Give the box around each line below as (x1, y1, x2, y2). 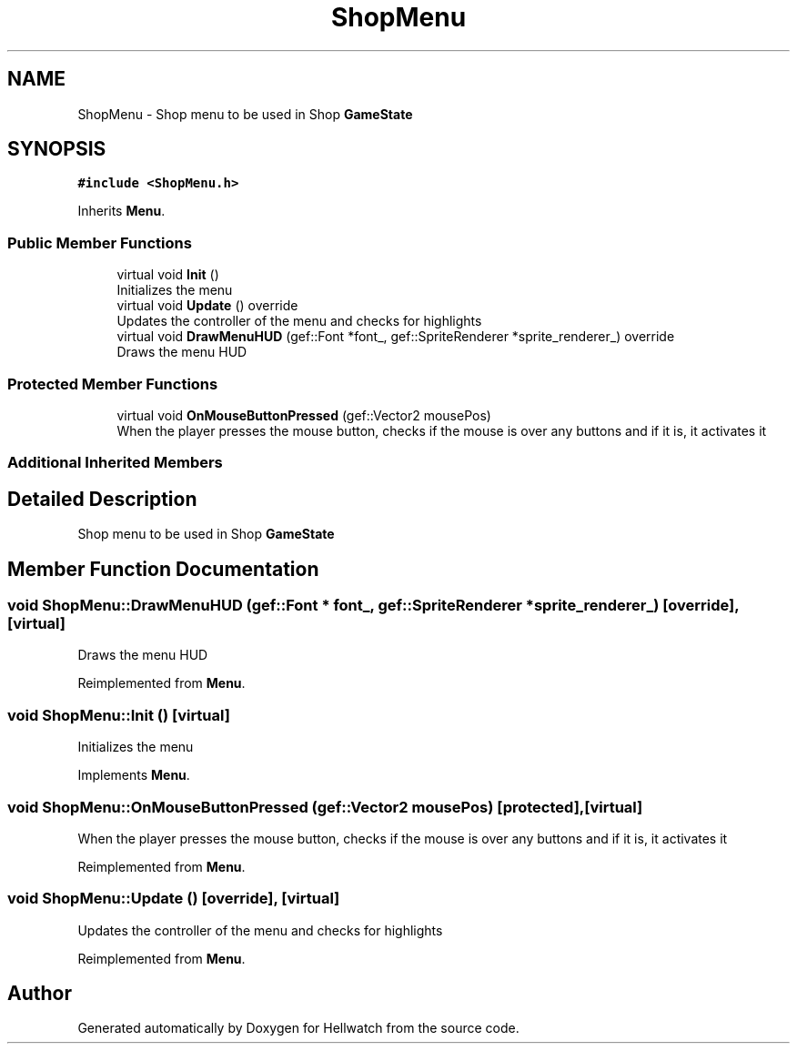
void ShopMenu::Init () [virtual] (7, 705, 230, 724)
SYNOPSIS (7, 137, 106, 161)
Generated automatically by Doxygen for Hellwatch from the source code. (77, 1020, 520, 1036)
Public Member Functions (7, 233, 192, 252)
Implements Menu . (77, 767, 190, 783)
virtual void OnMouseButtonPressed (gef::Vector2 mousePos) (116, 407, 491, 423)
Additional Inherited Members (7, 453, 223, 472)
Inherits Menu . (77, 203, 166, 219)
